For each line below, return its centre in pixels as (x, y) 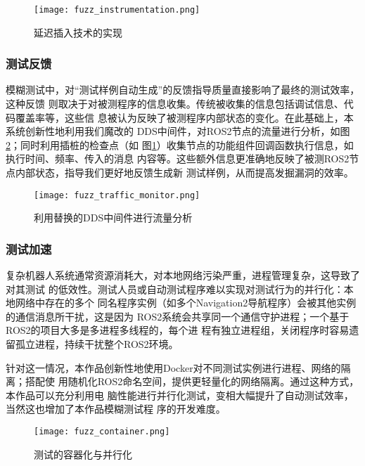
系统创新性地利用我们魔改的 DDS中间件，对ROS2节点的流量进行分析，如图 (178, 131)
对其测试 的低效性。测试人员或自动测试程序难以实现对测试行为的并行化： (175, 289)
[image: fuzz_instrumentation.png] (117, 10)
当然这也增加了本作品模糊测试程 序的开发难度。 (116, 409)
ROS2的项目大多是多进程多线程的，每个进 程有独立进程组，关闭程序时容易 (178, 330)
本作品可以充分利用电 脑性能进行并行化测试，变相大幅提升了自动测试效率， (180, 395)
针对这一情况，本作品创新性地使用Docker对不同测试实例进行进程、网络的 (173, 367)
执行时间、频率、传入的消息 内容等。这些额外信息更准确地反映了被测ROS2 (178, 158)
